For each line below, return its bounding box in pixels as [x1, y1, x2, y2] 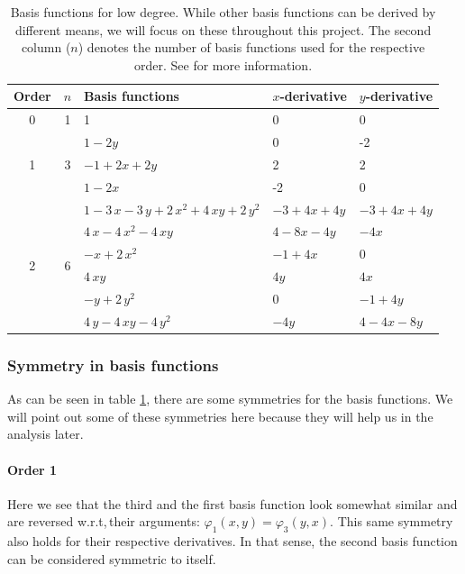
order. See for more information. [134, 55, 313, 74]
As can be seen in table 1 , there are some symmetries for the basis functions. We [7, 389, 453, 408]
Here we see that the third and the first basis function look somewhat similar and [7, 494, 458, 513]
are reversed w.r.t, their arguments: [7, 512, 200, 531]
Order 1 [7, 460, 58, 478]
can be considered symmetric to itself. [7, 549, 216, 568]
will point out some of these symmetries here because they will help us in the [7, 406, 433, 425]
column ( [21, 38, 71, 57]
